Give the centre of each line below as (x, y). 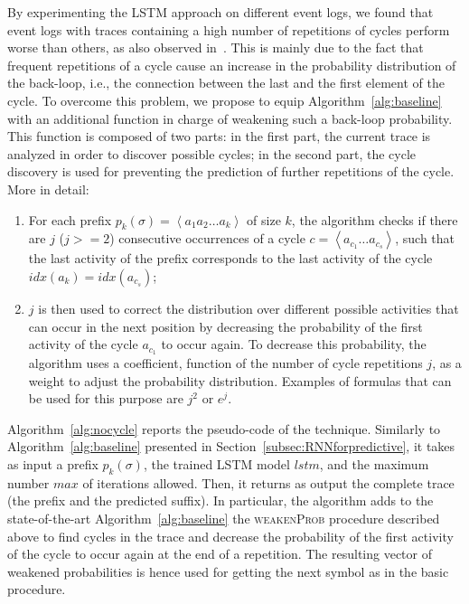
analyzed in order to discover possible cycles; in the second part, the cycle (212, 153)
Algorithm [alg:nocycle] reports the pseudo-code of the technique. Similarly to (224, 428)
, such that (425, 238)
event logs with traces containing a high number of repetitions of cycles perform (229, 29)
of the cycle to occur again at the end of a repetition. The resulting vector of (220, 554)
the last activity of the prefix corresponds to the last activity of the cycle (230, 258)
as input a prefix (53, 463)
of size (264, 219)
